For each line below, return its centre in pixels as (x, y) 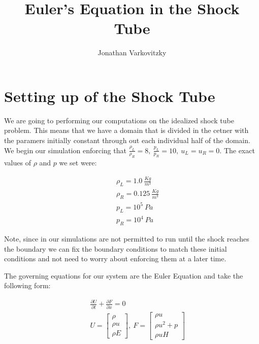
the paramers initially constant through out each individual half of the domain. (127, 140)
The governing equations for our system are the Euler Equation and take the (124, 275)
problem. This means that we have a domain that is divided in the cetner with (126, 130)
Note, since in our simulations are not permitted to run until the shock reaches (127, 238)
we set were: (78, 163)
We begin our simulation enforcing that (65, 150)
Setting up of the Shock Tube (110, 96)
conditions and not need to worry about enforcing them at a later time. (115, 259)
